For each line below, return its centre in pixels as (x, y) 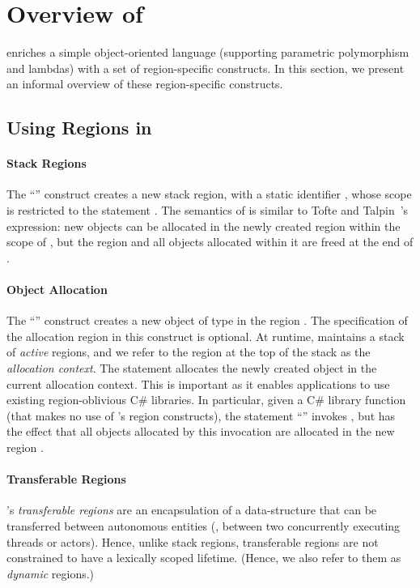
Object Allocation (57, 290)
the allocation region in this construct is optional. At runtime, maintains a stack (206, 336)
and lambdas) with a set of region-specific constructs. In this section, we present (206, 68)
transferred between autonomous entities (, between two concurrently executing (204, 525)
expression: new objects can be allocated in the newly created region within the (204, 226)
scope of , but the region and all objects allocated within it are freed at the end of (210, 242)
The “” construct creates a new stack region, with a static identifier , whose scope (209, 194)
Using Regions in (79, 128)
